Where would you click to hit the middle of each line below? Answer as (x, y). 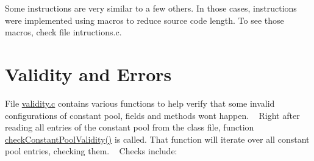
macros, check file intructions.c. (63, 32)
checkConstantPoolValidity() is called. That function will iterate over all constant (157, 139)
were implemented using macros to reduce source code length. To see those (145, 20)
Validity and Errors (88, 73)
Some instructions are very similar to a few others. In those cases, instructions (151, 8)
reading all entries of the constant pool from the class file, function (130, 127)
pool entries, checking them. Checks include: (91, 151)
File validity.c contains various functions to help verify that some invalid (140, 103)
